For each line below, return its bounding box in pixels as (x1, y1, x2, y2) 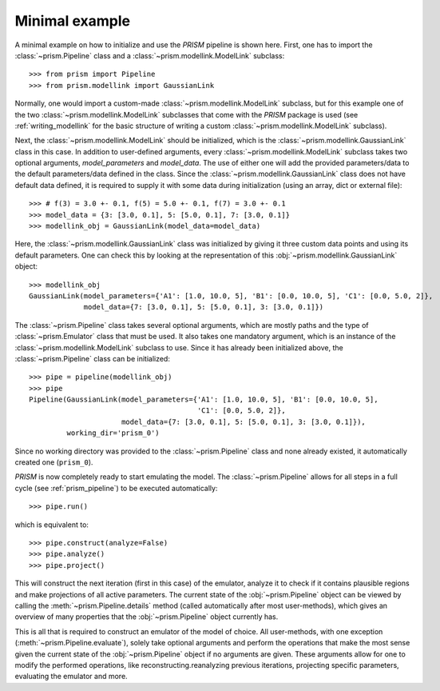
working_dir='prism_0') (66, 429, 160, 437)
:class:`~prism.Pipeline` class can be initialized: (14, 353, 171, 363)
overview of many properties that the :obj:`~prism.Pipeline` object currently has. (14, 612, 279, 621)
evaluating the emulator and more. (14, 672, 128, 681)
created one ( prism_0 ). (14, 457, 93, 467)
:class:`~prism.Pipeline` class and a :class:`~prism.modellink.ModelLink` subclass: (14, 50, 285, 60)
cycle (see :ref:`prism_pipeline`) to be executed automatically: (14, 483, 218, 493)
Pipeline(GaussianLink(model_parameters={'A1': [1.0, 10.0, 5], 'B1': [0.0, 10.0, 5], (29, 395, 379, 404)
